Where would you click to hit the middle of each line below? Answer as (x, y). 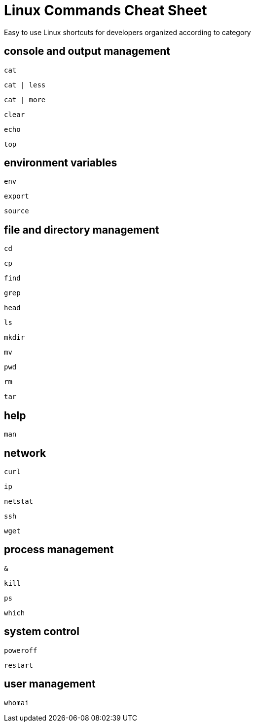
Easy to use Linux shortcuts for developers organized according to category (127, 32)
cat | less (25, 85)
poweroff (21, 650)
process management (59, 550)
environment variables (61, 163)
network (25, 453)
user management (50, 684)
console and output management (87, 51)
